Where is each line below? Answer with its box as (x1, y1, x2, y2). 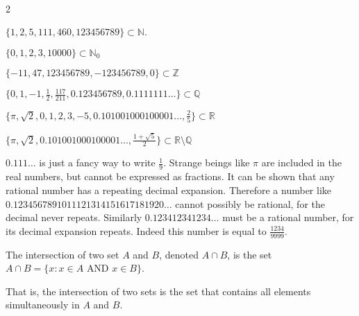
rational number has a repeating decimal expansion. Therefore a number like (6, 182, 332, 197)
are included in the (261, 155, 342, 170)
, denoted (159, 247, 199, 261)
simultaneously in (6, 297, 80, 312)
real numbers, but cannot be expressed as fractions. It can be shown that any (6, 169, 335, 184)
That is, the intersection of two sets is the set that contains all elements (6, 283, 311, 298)
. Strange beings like (163, 155, 250, 170)
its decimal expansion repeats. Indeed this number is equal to (6, 223, 267, 238)
